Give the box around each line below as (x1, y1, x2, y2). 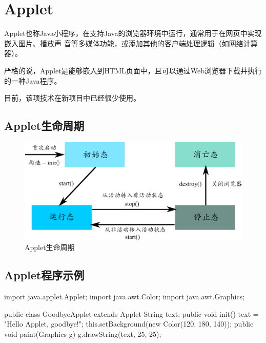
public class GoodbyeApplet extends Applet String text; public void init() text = (4, 308, 259, 319)
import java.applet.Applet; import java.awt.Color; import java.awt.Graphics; (4, 291, 245, 302)
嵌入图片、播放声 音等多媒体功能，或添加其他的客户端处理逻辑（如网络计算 (4, 37, 258, 48)
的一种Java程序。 (4, 75, 62, 86)
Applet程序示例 (4, 267, 85, 283)
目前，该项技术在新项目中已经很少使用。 (4, 92, 140, 103)
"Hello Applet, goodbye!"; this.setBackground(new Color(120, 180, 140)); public (4, 318, 254, 329)
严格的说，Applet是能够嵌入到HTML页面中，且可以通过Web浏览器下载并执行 (4, 65, 262, 75)
